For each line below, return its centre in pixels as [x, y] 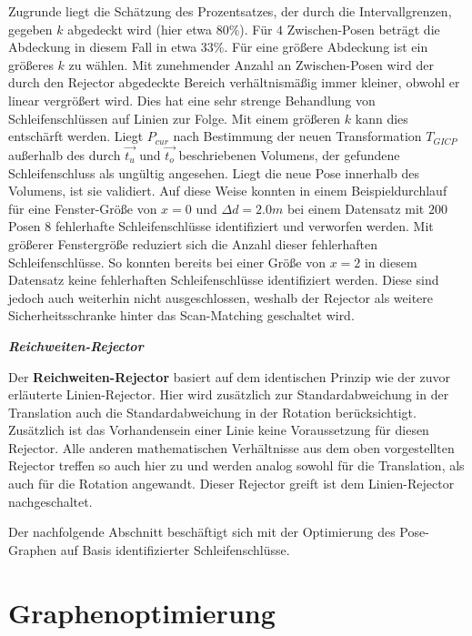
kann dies [382, 118]
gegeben [30, 29]
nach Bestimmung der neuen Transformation [297, 136]
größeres [31, 64]
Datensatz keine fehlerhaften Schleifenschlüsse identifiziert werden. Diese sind [224, 280]
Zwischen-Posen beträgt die [363, 29]
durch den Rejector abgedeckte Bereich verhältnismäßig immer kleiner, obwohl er [234, 82]
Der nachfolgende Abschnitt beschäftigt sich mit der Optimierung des [202, 532]
